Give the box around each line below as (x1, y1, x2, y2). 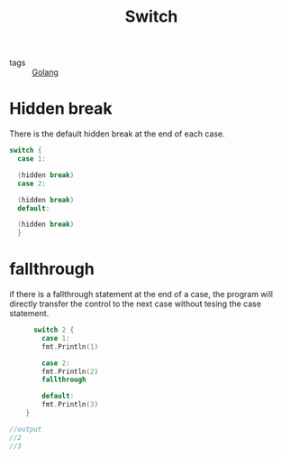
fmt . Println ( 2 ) (41, 367, 99, 376)
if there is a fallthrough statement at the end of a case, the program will (9, 289, 273, 300)
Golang (32, 67, 59, 78)
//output (9, 425, 42, 434)
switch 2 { (32, 325, 75, 335)
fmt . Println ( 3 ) (41, 400, 99, 409)
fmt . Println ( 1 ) (41, 342, 99, 351)
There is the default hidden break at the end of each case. (9, 128, 225, 139)
